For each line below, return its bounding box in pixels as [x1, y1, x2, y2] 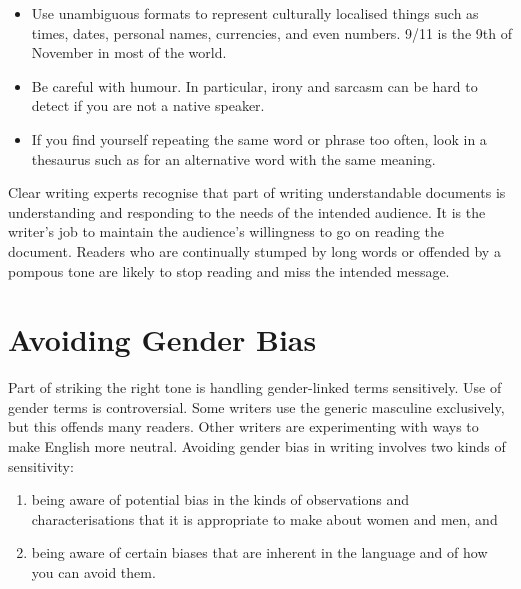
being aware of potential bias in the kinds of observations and [31, 489, 410, 510]
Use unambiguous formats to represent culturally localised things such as [31, 3, 479, 23]
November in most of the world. [31, 42, 227, 63]
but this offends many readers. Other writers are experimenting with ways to [8, 416, 479, 437]
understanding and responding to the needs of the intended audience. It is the [8, 201, 486, 222]
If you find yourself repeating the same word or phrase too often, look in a [31, 128, 487, 149]
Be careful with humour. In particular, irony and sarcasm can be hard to [31, 75, 478, 96]
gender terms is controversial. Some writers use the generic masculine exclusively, [8, 396, 505, 417]
